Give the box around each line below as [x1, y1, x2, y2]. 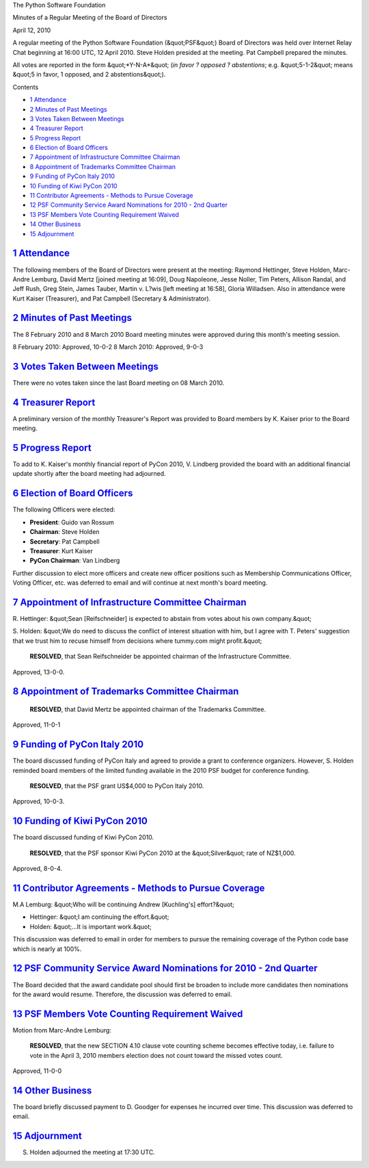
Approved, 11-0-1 [12, 721, 61, 729]
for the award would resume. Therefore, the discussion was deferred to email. [12, 990, 232, 998]
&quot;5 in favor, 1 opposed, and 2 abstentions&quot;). [12, 71, 166, 79]
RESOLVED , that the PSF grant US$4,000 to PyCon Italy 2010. [29, 782, 204, 790]
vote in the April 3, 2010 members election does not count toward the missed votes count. [29, 1051, 283, 1059]
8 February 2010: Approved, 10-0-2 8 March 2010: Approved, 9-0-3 [12, 342, 204, 351]
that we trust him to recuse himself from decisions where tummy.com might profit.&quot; [12, 637, 262, 645]
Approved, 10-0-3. [12, 798, 65, 806]
